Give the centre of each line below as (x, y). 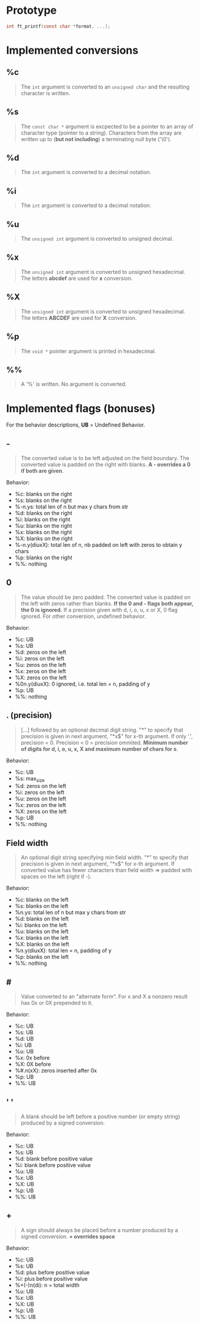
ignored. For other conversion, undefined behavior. (83, 616)
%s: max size (29, 779)
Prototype (32, 10)
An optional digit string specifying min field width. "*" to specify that (105, 858)
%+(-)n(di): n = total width (47, 1285)
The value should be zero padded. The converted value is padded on (105, 597)
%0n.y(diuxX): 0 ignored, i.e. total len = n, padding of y (82, 684)
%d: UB (24, 1039)
